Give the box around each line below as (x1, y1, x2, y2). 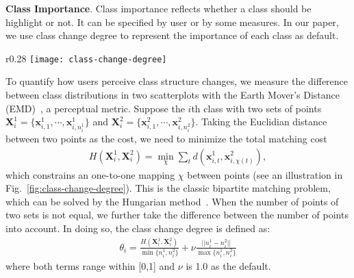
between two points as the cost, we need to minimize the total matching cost (5, 131, 327, 145)
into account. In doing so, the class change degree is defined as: (5, 220, 270, 235)
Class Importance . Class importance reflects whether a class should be (5, 1, 312, 15)
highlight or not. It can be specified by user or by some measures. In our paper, (5, 14, 339, 29)
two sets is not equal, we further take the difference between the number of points (5, 207, 349, 222)
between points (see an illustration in (187, 167, 343, 181)
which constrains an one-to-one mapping (5, 167, 175, 181)
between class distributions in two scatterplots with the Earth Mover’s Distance (5, 88, 340, 102)
